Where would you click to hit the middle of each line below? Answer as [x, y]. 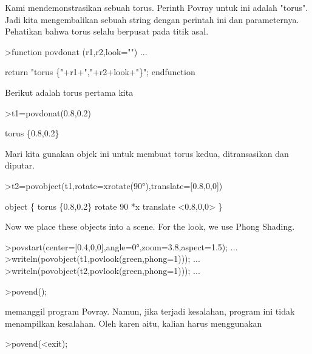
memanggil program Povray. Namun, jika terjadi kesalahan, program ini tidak [150, 311]
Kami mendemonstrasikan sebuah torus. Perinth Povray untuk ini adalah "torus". [157, 7]
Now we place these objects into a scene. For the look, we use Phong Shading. [150, 226]
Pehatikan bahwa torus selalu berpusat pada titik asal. [107, 31]
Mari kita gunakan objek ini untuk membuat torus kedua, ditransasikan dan [147, 153]
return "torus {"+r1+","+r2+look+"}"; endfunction [100, 72]
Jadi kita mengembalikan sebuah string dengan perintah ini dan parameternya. [152, 19]
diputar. [20, 165]
